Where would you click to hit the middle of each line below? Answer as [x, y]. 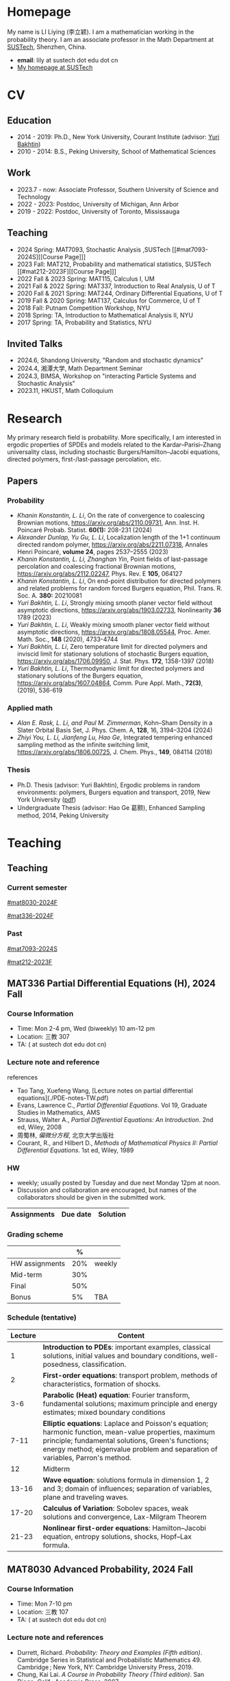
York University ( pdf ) [47, 799]
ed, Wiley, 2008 [39, 1127]
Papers [23, 481]
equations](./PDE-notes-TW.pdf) [63, 1097]
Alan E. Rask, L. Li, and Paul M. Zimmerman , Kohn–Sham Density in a [115, 723]
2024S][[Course [40, 257]
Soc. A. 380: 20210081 [49, 595]
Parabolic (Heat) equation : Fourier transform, [116, 1395]
